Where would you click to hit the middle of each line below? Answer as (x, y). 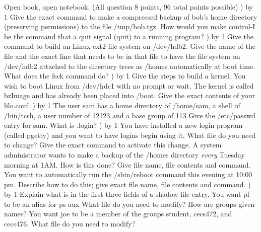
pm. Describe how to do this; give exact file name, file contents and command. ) (127, 184)
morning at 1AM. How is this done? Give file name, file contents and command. (127, 164)
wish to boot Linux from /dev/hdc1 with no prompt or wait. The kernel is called (129, 85)
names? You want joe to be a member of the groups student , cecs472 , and (118, 214)
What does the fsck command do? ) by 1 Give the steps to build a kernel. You (125, 76)
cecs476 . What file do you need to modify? (70, 224)
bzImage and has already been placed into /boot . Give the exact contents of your (130, 95)
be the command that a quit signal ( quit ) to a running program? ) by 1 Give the (129, 36)
